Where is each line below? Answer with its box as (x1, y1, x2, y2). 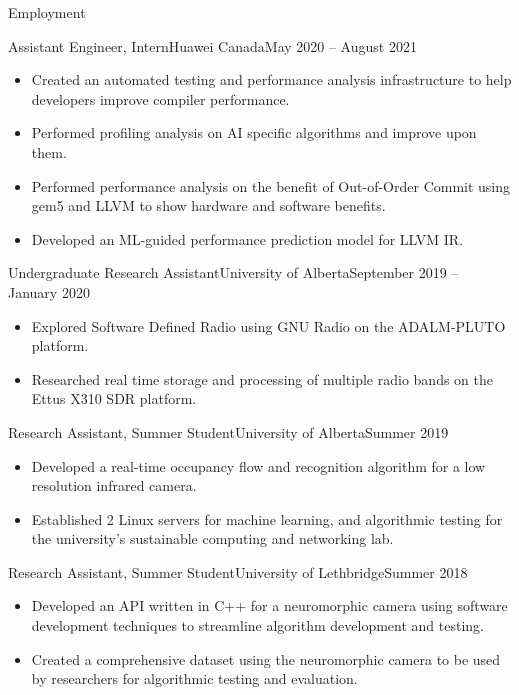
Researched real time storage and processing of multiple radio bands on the (31, 368, 493, 389)
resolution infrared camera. (31, 475, 197, 496)
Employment (8, 2, 86, 22)
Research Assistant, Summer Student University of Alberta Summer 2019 (8, 421, 449, 442)
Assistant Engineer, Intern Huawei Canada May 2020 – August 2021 (8, 35, 417, 56)
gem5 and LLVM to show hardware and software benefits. (31, 195, 386, 216)
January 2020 (8, 281, 90, 302)
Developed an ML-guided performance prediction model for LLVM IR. (31, 228, 464, 249)
